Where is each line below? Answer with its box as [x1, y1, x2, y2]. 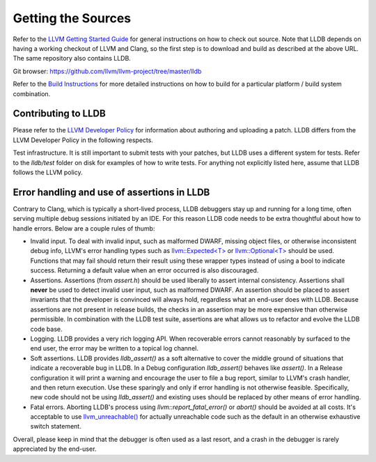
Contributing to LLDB [13, 108, 106, 120]
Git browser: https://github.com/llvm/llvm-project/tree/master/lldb [13, 67, 202, 75]
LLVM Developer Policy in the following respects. [13, 136, 153, 144]
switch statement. [30, 422, 81, 431]
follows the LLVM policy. [13, 168, 83, 176]
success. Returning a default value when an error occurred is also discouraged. [30, 266, 259, 275]
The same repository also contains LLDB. [13, 54, 132, 63]
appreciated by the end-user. [13, 445, 97, 453]
